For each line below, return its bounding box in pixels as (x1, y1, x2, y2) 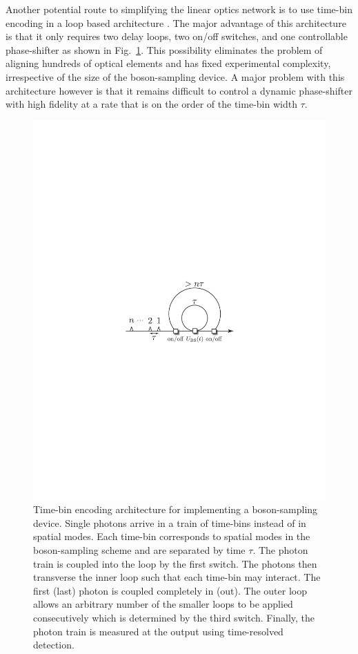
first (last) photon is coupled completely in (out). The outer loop (33, 583, 307, 597)
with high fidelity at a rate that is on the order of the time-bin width (6, 97, 297, 111)
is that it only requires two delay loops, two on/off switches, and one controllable (6, 29, 348, 44)
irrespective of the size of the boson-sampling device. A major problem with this (6, 69, 345, 84)
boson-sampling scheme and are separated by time (33, 543, 246, 557)
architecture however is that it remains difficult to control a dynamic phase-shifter (6, 83, 352, 97)
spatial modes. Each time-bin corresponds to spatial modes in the (33, 529, 310, 544)
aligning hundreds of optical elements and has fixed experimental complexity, (6, 56, 331, 70)
